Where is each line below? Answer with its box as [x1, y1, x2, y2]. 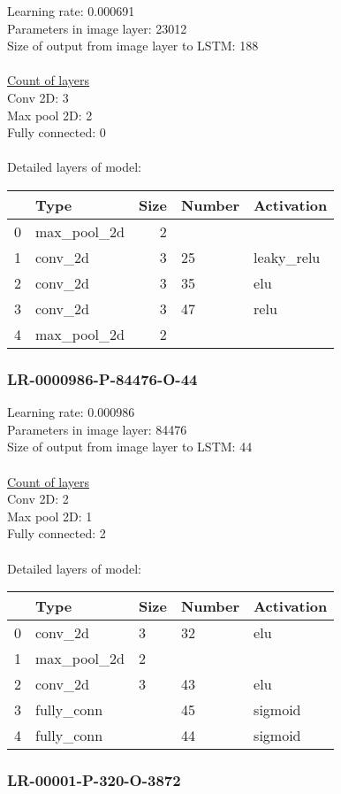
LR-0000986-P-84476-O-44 [7, 367, 198, 389]
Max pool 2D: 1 [7, 506, 93, 525]
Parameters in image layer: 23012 [7, 19, 187, 37]
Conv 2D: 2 [7, 490, 69, 508]
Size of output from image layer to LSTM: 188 [7, 36, 259, 55]
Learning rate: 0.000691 [7, 2, 135, 19]
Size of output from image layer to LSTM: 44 [7, 437, 253, 456]
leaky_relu [254, 246, 321, 267]
